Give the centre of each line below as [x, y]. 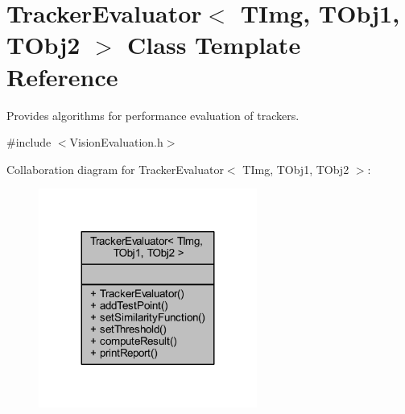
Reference [62, 76]
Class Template [214, 45]
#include [29, 142]
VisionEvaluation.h [116, 142]
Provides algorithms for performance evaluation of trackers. [153, 115]
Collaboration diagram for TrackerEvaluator [115, 169]
